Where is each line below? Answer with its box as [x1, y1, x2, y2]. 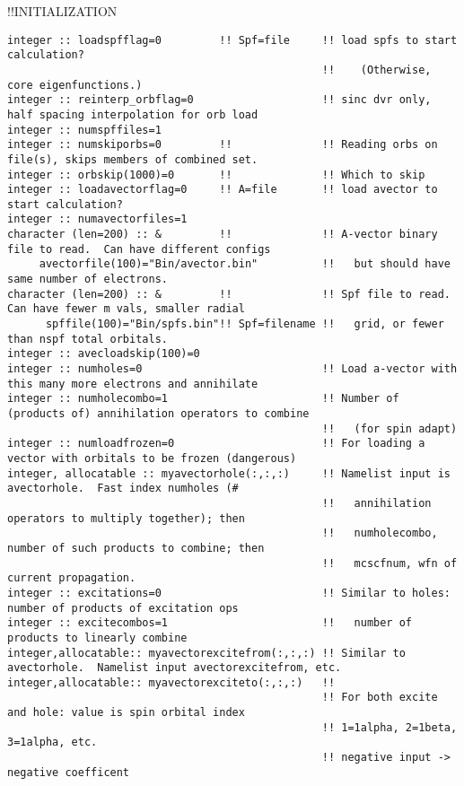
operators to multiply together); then [7, 511, 245, 525]
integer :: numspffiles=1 [7, 123, 162, 136]
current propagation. [7, 572, 136, 585]
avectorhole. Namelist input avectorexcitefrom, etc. [7, 661, 342, 675]
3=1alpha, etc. [7, 736, 98, 749]
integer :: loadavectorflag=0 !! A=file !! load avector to [7, 183, 438, 196]
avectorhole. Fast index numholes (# [7, 482, 239, 495]
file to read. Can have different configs [7, 242, 271, 256]
